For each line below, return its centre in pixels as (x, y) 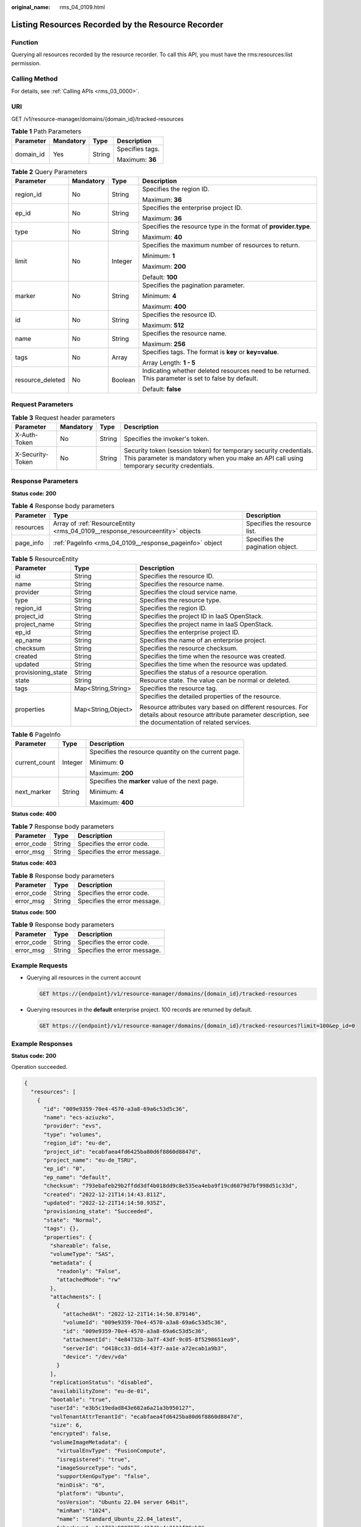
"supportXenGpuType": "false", (103, 1476)
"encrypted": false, (81, 1434)
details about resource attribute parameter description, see (224, 715)
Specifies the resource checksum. (189, 648)
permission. (26, 63)
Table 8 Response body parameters (63, 875)
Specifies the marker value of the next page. (154, 781)
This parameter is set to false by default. (200, 378)
